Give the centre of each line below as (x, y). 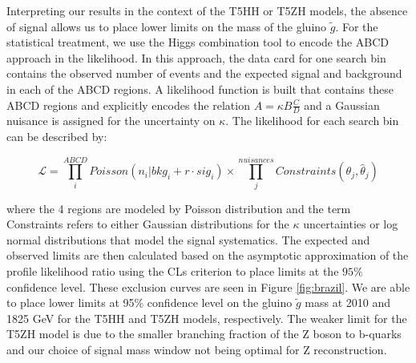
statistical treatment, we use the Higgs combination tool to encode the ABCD (198, 42)
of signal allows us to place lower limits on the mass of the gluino (167, 26)
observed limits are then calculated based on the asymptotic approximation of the (208, 255)
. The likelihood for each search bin (312, 121)
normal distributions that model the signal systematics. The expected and (188, 239)
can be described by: (57, 136)
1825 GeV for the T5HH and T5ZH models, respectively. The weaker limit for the (207, 318)
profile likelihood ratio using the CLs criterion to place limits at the (173, 271)
